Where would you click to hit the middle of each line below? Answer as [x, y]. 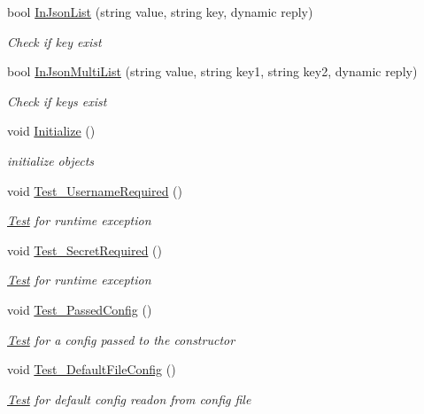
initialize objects [51, 160]
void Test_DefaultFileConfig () [92, 369]
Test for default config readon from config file [129, 398]
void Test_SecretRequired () [85, 250]
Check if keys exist [57, 101]
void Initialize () [51, 131]
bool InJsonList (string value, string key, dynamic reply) [160, 12]
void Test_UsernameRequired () [95, 190]
